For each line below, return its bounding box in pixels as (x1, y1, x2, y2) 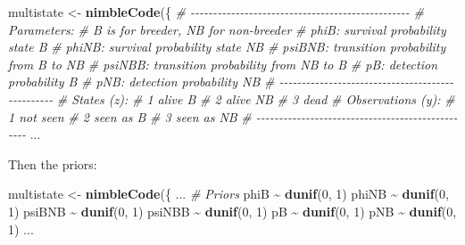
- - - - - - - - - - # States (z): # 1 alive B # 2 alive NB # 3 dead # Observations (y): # (8, 89, 455, 108)
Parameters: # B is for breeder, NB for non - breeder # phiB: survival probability (8, 20, 446, 38)
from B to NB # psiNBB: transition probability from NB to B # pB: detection (8, 54, 438, 73)
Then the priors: (8, 154, 97, 173)
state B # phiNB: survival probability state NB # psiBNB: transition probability (8, 37, 446, 56)
